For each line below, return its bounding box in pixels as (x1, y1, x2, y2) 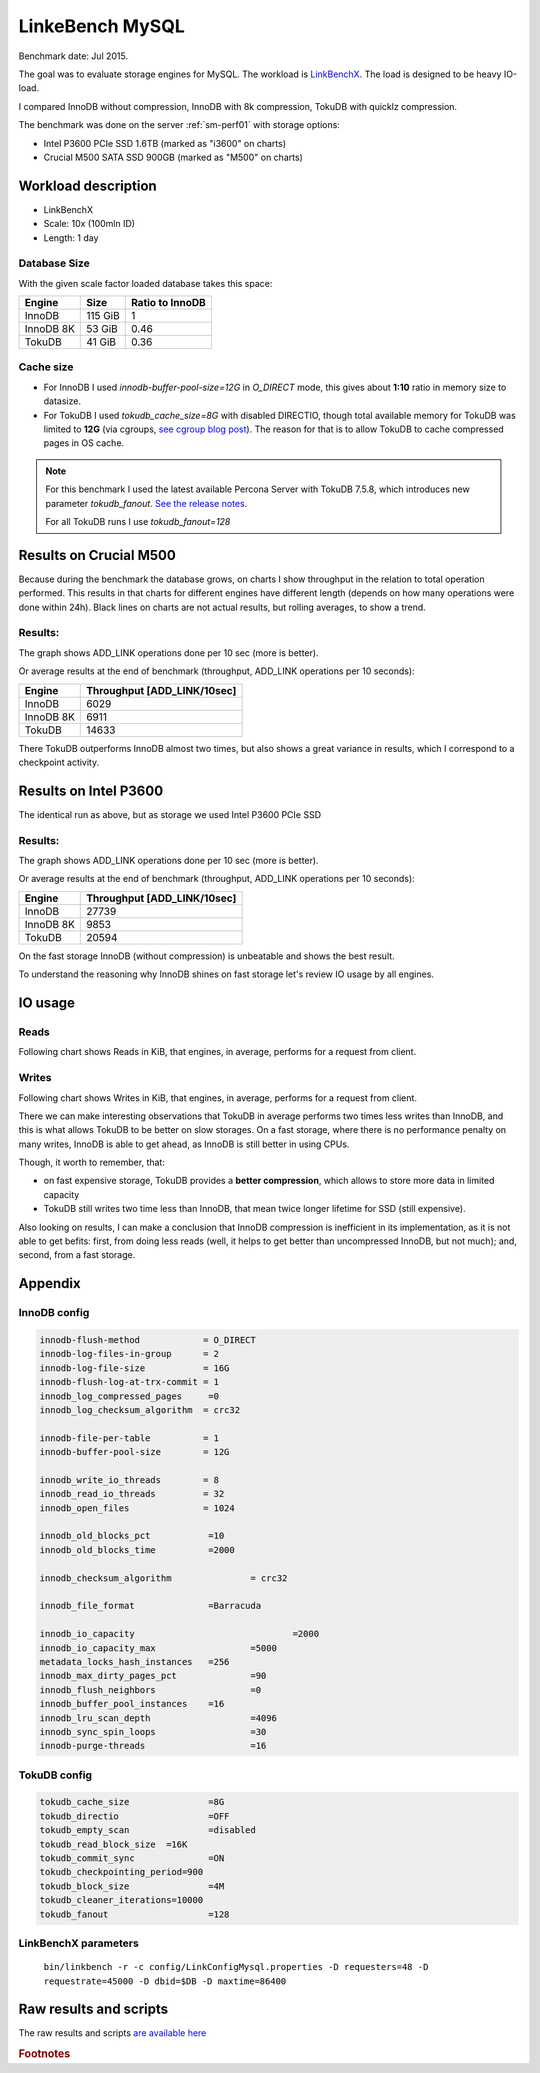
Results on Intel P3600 (18, 782, 164, 799)
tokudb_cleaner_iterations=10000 (39, 1895, 204, 1906)
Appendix (18, 1275, 81, 1292)
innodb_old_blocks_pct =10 (39, 1530, 225, 1542)
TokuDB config (18, 1768, 93, 1782)
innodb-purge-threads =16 (39, 1740, 267, 1752)
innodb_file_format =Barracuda (39, 1600, 262, 1612)
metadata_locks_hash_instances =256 (39, 1656, 230, 1667)
